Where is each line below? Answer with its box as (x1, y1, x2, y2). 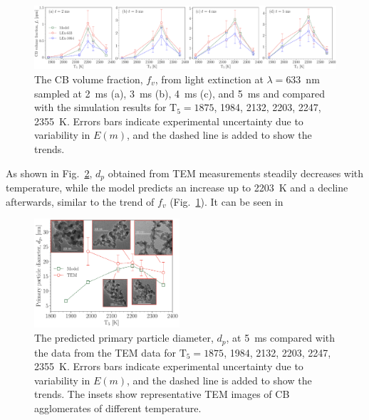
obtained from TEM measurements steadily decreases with (108, 165, 364, 180)
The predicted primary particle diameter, (34, 330, 214, 345)
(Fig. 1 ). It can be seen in (170, 194, 284, 209)
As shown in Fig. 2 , (6, 165, 93, 180)
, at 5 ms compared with (226, 330, 336, 345)
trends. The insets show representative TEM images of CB (34, 387, 290, 401)
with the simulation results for (34, 100, 167, 115)
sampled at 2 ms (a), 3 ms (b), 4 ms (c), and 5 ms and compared (34, 85, 325, 100)
